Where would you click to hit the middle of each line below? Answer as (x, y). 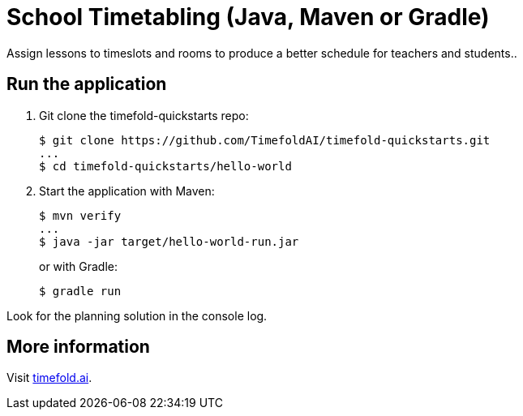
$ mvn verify (80, 215)
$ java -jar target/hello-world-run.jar (169, 241)
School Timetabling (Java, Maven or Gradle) (248, 17)
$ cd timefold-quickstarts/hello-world (165, 166)
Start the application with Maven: (127, 191)
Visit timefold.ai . (49, 378)
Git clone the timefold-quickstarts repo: (144, 115)
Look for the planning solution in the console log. (137, 315)
